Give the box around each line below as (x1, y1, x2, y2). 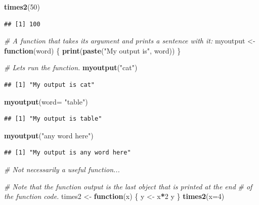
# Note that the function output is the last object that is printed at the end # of (4, 181, 252, 191)
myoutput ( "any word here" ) (4, 130, 94, 140)
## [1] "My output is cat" (4, 81, 95, 88)
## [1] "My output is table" (4, 115, 102, 123)
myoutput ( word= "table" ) (4, 96, 88, 107)
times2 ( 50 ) (4, 2, 40, 12)
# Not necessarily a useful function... (4, 164, 120, 174)
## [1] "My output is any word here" (4, 149, 131, 157)
